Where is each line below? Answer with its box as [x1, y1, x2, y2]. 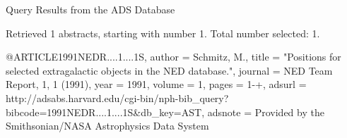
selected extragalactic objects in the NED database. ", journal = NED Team [6, 63, 333, 77]
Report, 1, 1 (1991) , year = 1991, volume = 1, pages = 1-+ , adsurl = [6, 77, 307, 92]
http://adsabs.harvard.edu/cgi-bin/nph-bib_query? [6, 90, 229, 105]
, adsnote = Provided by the [201, 104, 324, 119]
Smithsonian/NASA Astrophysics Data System [6, 118, 209, 133]
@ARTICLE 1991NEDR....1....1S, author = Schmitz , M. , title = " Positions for [6, 49, 341, 64]
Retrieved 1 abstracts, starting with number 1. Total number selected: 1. [6, 25, 320, 40]
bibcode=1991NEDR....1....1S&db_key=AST [6, 104, 202, 119]
